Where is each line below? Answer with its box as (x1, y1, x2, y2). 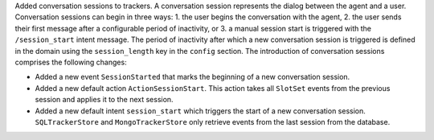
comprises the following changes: (14, 57, 128, 67)
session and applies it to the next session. (35, 95, 174, 105)
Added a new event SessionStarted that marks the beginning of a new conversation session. (35, 72, 350, 82)
